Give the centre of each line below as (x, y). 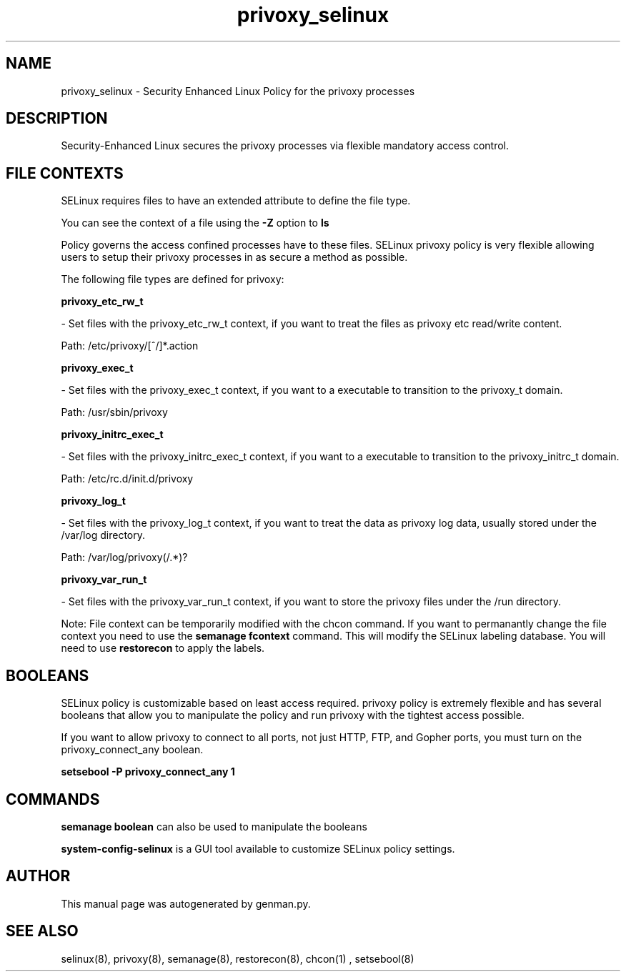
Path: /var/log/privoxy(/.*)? (124, 557)
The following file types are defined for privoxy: (173, 279)
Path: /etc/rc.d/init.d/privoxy (127, 479)
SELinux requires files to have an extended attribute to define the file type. (236, 201)
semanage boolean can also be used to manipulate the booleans (214, 826)
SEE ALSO (42, 931)
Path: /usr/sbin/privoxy (114, 412)
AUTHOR (38, 876)
